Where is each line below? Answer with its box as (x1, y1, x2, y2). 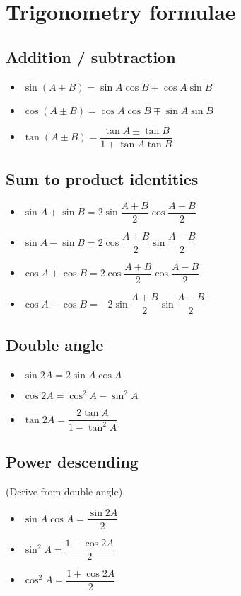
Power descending (6, 451, 139, 473)
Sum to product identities (6, 168, 199, 190)
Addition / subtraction (6, 45, 176, 67)
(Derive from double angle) (6, 483, 123, 498)
